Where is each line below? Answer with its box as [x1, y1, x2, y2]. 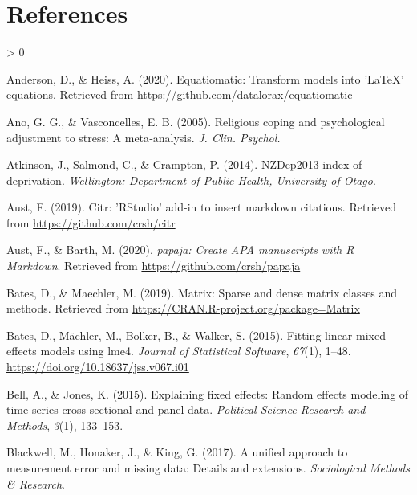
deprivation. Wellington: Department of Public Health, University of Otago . [6, 171, 376, 188]
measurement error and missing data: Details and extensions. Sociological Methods [6, 460, 410, 476]
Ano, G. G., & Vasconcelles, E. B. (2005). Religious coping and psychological [6, 112, 385, 129]
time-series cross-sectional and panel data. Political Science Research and [6, 401, 366, 418]
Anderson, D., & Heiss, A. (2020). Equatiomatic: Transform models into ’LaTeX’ [6, 70, 404, 87]
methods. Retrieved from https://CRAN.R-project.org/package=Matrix [6, 300, 360, 317]
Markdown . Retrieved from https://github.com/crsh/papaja [6, 257, 301, 274]
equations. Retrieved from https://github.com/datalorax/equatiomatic [6, 86, 353, 103]
